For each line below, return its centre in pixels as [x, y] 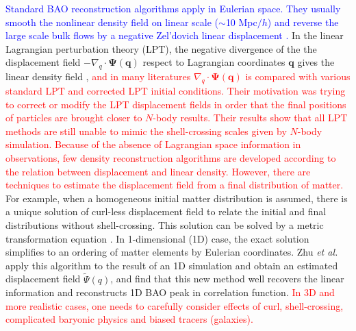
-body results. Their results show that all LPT [250, 118]
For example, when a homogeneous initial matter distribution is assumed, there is [177, 198]
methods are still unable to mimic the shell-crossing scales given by [146, 131]
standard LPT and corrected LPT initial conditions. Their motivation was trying [176, 90]
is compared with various [298, 76]
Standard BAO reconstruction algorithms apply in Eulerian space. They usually [173, 8]
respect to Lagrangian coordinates [214, 62]
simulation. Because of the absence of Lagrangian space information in [153, 144]
